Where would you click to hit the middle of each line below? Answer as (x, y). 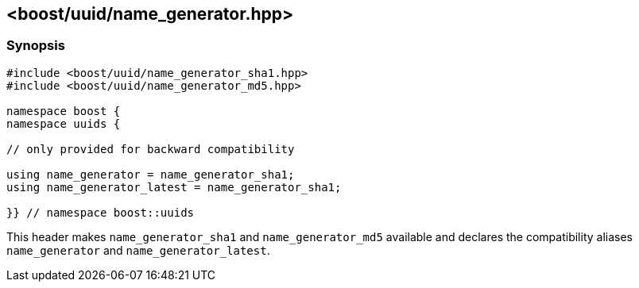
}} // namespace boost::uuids (101, 212)
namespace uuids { (64, 123)
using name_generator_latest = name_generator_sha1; (174, 187)
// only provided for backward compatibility (151, 149)
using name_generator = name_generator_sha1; (151, 174)
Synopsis (36, 46)
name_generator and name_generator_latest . (138, 250)
